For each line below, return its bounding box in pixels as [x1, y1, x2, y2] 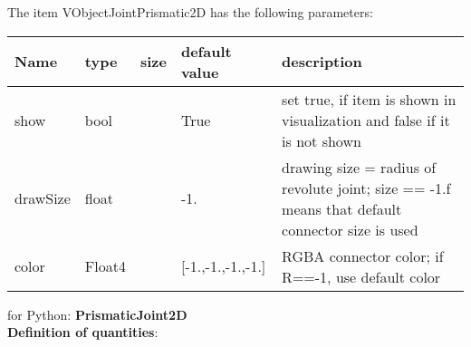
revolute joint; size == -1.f [282, 177, 451, 198]
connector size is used [282, 218, 418, 240]
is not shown [282, 130, 361, 151]
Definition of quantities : [7, 323, 159, 342]
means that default [282, 198, 402, 219]
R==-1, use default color [282, 265, 441, 287]
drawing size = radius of [282, 156, 437, 178]
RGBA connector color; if [282, 245, 444, 266]
